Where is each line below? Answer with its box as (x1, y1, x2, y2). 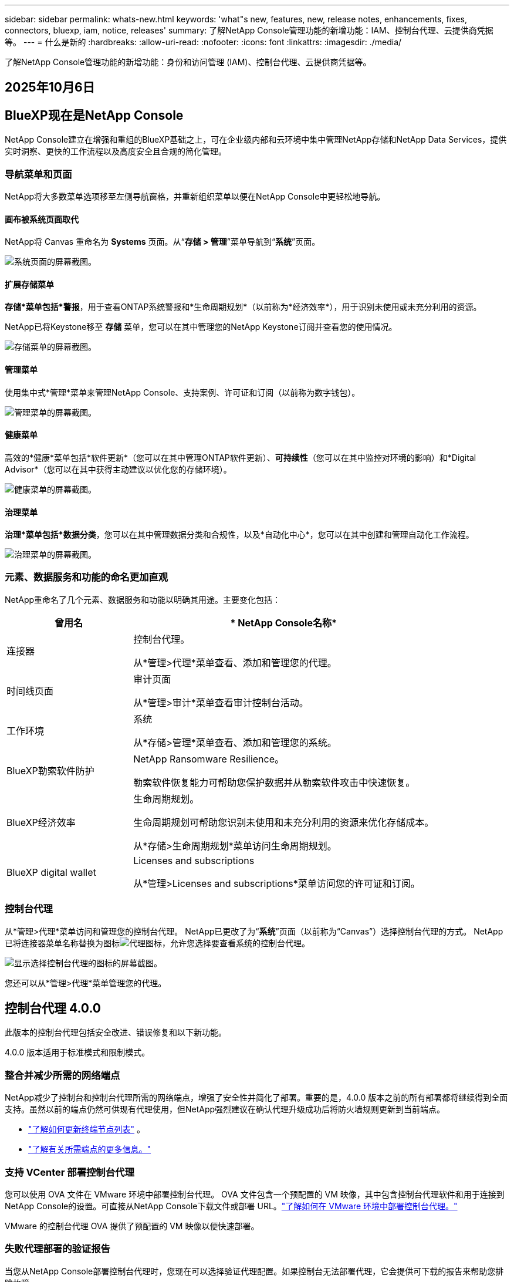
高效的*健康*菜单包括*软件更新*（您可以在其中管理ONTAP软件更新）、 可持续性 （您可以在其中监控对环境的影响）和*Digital (5, 452, 476, 463)
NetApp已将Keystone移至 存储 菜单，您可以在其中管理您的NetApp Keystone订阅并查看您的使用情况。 (5, 322, 397, 332)
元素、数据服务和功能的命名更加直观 (5, 571, 168, 583)
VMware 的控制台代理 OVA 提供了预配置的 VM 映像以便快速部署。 (5, 1220, 259, 1231)
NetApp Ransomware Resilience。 (133, 753, 285, 765)
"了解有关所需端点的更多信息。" (28, 1144, 151, 1155)
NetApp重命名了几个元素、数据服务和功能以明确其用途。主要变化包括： (5, 594, 281, 605)
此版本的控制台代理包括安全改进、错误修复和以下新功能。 (5, 1027, 226, 1038)
